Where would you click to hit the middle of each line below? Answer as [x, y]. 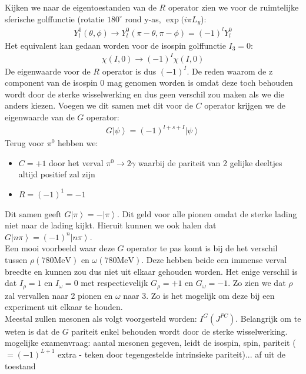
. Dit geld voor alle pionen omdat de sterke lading [207, 213]
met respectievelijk [114, 283]
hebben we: [78, 143]
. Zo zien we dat [257, 283]
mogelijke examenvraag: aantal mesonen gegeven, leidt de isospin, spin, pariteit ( [150, 343]
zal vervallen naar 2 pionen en [59, 295]
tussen [16, 259]
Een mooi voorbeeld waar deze [60, 248]
